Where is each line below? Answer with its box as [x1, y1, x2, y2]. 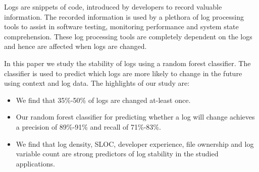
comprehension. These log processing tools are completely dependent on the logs [4, 31, 252, 41]
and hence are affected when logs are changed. [4, 41, 147, 51]
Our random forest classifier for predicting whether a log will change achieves [16, 111, 255, 122]
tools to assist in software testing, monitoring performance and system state [4, 21, 239, 32]
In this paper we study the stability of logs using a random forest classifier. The [4, 58, 251, 68]
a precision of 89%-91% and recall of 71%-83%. [16, 121, 161, 132]
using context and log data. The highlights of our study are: [4, 78, 190, 88]
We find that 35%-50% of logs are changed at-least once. [16, 94, 191, 105]
